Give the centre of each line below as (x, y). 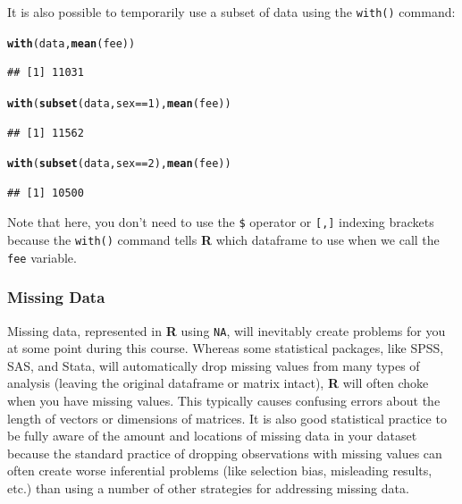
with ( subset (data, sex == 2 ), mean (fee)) (119, 164)
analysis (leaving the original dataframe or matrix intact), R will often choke (218, 383)
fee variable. (42, 257)
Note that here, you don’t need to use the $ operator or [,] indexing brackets (221, 222)
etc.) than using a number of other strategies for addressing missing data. (208, 488)
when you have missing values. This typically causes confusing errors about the (224, 401)
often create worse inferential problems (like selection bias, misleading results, (220, 470)
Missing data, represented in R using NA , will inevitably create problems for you (227, 330)
